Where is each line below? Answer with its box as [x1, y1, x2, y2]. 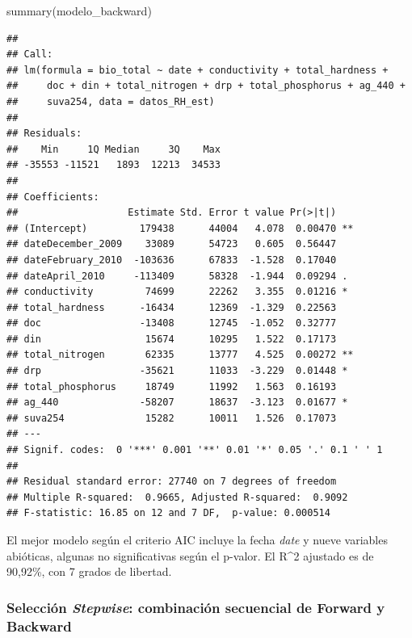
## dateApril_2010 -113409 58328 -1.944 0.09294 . [6, 270, 348, 282]
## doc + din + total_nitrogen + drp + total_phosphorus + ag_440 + [6, 80, 406, 92]
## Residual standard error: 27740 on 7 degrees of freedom [6, 476, 337, 488]
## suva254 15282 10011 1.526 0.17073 [6, 412, 337, 424]
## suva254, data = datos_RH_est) [6, 95, 215, 107]
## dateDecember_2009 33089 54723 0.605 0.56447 [6, 238, 337, 250]
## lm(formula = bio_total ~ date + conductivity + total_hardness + [6, 64, 389, 76]
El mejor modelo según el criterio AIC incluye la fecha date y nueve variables [6, 531, 388, 548]
